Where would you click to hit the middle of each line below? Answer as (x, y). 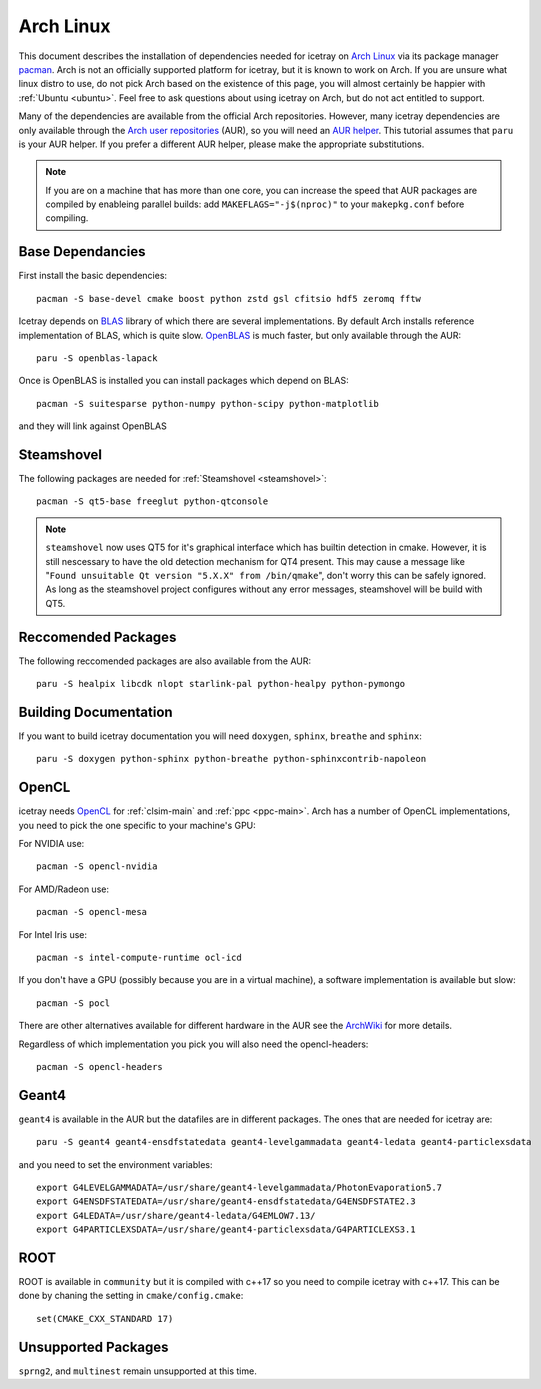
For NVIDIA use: (51, 844)
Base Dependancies (82, 251)
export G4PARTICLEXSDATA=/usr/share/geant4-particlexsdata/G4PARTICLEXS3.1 (226, 1229)
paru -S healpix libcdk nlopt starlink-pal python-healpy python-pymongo (221, 684)
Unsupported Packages (93, 1346)
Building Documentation (96, 711)
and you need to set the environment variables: (116, 1164)
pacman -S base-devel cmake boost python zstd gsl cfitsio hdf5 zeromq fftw (229, 298)
